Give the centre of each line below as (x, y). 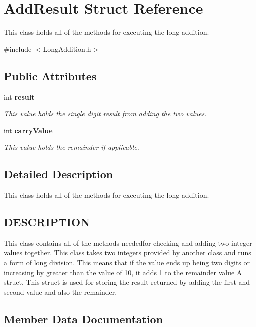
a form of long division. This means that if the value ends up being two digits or (127, 262)
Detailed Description (59, 174)
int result (19, 97)
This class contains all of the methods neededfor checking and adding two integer (128, 242)
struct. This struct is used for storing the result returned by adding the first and (127, 282)
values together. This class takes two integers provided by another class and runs (128, 252)
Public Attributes (50, 76)
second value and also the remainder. (61, 291)
